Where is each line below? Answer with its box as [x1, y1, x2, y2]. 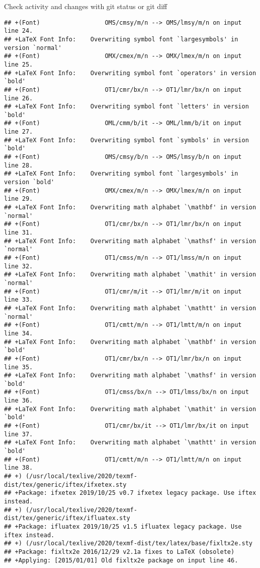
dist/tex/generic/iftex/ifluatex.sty [4, 515, 130, 522]
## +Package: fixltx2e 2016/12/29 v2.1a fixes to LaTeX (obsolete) [4, 548, 235, 555]
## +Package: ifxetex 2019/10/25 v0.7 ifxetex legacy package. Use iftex [4, 489, 256, 497]
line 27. [4, 128, 33, 136]
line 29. [4, 195, 33, 203]
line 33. [4, 296, 33, 304]
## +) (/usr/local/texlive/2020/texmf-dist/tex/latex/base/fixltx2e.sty [4, 540, 252, 547]
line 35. [4, 363, 33, 371]
